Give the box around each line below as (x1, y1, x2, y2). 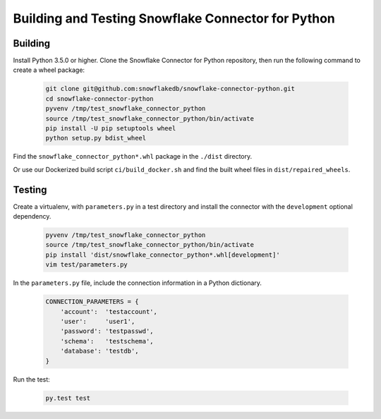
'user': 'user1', (60, 317, 135, 325)
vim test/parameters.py (45, 261, 128, 269)
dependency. (13, 212, 52, 221)
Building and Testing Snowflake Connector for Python (13, 11, 335, 26)
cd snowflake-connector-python (45, 95, 155, 102)
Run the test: (13, 375, 51, 384)
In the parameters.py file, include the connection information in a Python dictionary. (13, 279, 262, 287)
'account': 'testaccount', (60, 308, 158, 315)
